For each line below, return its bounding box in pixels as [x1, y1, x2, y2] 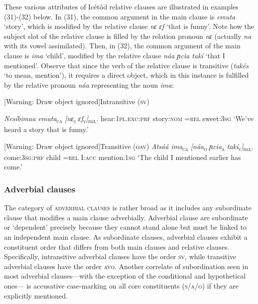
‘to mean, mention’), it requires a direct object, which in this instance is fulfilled [4, 70, 249, 80]
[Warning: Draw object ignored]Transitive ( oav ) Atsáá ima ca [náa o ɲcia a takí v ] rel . [4, 141, 254, 152]
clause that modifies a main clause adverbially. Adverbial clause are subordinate [4, 212, 248, 222]
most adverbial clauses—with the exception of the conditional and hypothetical [4, 271, 246, 281]
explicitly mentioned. [4, 290, 68, 301]
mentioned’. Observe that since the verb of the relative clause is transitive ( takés [4, 60, 249, 70]
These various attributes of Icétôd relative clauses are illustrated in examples [4, 1, 239, 11]
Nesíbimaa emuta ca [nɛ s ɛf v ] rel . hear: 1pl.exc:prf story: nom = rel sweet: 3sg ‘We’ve [4, 113, 254, 125]
